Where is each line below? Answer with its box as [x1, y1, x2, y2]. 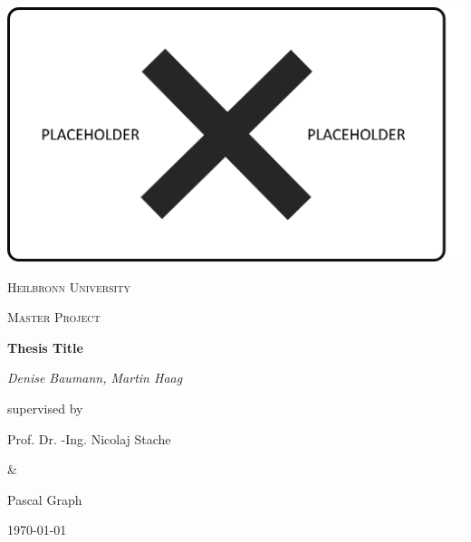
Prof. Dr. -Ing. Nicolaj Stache [7, 429, 171, 448]
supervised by [7, 399, 83, 417]
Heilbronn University [7, 277, 130, 296]
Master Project [7, 308, 101, 327]
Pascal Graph [7, 490, 82, 509]
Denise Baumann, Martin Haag [7, 368, 183, 387]
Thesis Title [7, 338, 83, 357]
